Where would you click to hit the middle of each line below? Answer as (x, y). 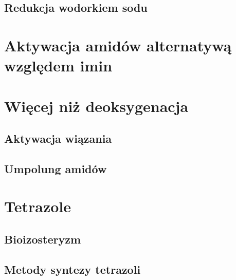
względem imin (58, 66)
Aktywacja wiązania (58, 138)
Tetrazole (38, 206)
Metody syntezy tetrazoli (72, 269)
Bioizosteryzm (42, 239)
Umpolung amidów (56, 168)
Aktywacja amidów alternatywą (118, 45)
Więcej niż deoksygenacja (96, 106)
